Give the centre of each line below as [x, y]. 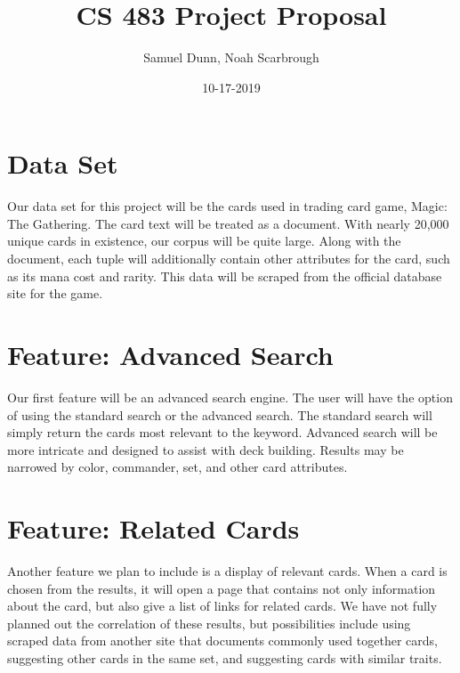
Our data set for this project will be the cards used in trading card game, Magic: [227, 206]
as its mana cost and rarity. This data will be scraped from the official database [225, 276]
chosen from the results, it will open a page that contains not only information [222, 588]
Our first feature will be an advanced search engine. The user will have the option [230, 397]
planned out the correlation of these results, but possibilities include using [209, 623]
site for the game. [55, 293]
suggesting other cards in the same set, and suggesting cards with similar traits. [225, 658]
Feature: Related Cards [153, 528]
